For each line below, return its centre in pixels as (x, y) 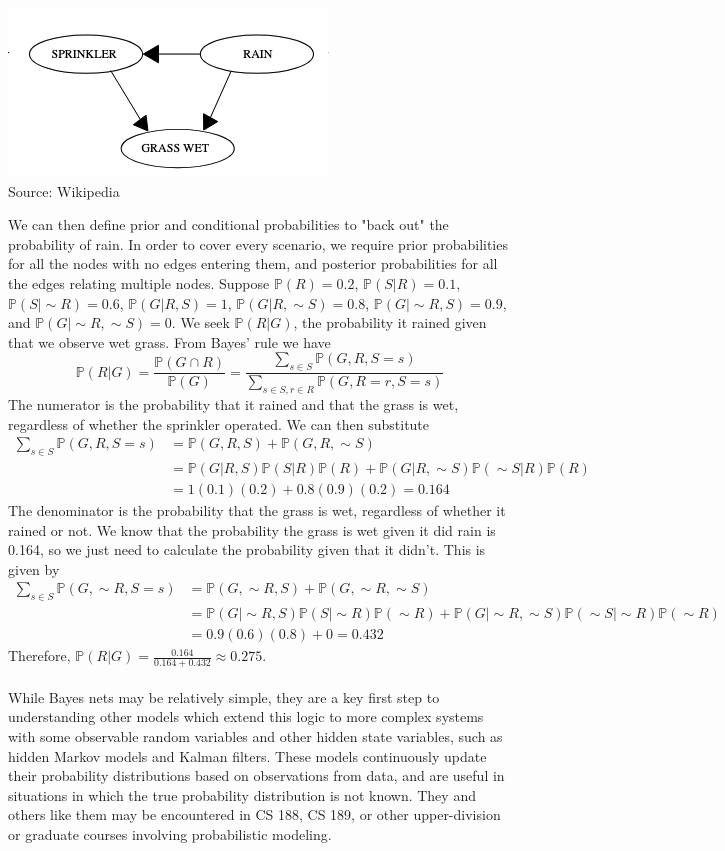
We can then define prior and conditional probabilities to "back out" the (228, 224)
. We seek (200, 322)
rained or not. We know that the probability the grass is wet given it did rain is (252, 529)
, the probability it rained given (390, 322)
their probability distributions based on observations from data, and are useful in (256, 775)
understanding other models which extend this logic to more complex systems (246, 716)
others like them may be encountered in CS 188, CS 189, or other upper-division (254, 814)
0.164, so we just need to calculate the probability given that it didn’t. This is (247, 549)
